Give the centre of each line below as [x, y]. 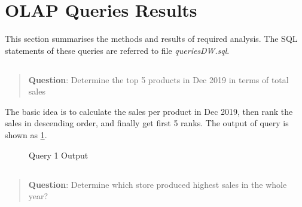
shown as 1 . [26, 135]
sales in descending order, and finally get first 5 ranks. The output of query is [147, 123]
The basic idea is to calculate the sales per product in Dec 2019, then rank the [149, 111]
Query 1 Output [59, 155]
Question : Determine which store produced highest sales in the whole [158, 184]
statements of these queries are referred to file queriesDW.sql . [117, 50]
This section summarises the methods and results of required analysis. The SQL [151, 39]
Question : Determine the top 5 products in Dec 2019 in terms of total [158, 79]
